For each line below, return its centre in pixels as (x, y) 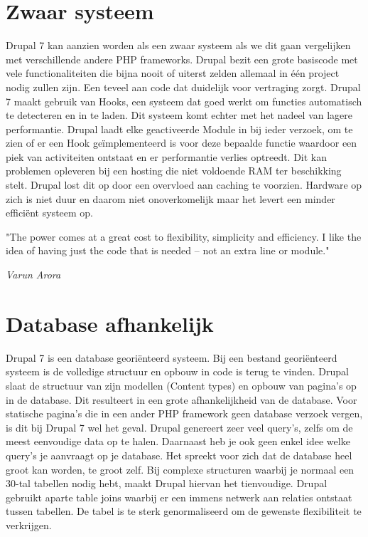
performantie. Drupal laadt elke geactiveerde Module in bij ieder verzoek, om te (179, 129)
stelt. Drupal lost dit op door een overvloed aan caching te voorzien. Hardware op (184, 185)
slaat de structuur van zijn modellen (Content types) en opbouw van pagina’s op (181, 385)
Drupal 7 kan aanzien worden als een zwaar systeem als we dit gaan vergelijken (178, 45)
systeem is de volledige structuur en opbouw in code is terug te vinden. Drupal (177, 371)
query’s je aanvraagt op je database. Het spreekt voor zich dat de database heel (179, 455)
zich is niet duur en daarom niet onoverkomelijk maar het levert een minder (171, 198)
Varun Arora (33, 275)
